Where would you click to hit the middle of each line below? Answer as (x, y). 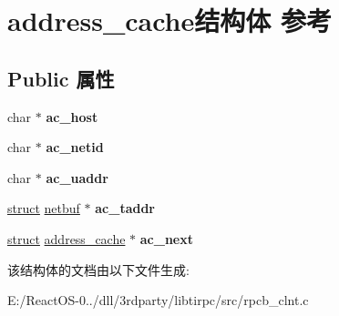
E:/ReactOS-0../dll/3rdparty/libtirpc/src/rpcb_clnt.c (158, 300)
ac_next (166, 238)
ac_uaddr (77, 177)
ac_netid (75, 147)
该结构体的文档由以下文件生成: (98, 269)
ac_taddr (125, 208)
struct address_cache (67, 238)
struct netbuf (44, 208)
